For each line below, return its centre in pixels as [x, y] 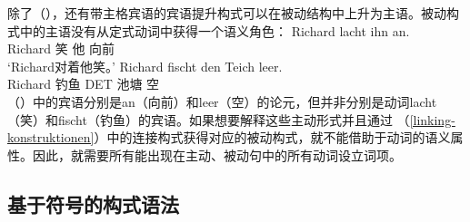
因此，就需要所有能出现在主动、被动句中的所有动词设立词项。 [217, 154]
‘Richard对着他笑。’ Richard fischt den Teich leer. [145, 66]
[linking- [432, 119]
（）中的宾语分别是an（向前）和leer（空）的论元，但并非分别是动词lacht [222, 101]
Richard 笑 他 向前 [61, 48]
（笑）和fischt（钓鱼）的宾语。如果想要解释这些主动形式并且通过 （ [209, 119]
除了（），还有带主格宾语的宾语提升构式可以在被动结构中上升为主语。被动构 [233, 13]
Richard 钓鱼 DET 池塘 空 [84, 84]
